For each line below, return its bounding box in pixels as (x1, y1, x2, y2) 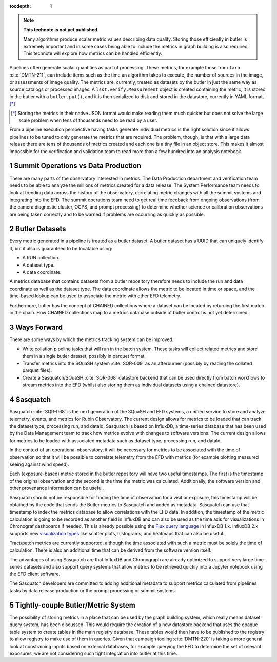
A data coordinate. (22, 269, 62, 275)
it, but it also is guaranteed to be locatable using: (9, 245, 113, 251)
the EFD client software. (9, 571, 61, 577)
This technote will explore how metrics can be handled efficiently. (23, 50, 163, 56)
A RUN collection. (22, 255, 60, 261)
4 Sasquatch (9, 395, 51, 404)
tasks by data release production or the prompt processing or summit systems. (9, 588, 176, 594)
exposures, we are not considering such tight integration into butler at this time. (9, 650, 177, 656)
